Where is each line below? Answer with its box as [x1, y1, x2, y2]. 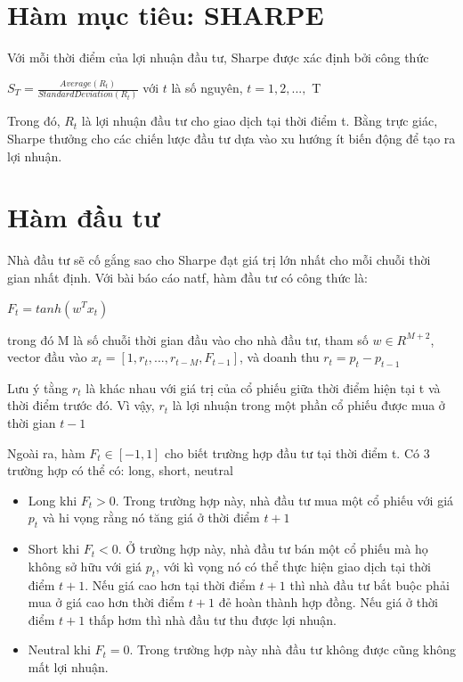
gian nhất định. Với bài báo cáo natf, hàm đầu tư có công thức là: [7, 267, 368, 286]
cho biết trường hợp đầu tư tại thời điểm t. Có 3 [165, 443, 430, 462]
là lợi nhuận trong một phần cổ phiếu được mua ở [172, 396, 445, 415]
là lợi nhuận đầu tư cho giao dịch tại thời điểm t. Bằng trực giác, [81, 111, 438, 130]
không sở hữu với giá [28, 556, 142, 575]
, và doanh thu [240, 348, 320, 366]
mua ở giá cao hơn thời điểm [28, 593, 185, 612]
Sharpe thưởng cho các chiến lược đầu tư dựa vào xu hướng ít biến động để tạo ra [7, 129, 456, 147]
